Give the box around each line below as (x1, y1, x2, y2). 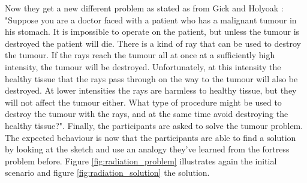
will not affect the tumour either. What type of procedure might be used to (5, 95, 282, 108)
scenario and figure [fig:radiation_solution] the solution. (5, 166, 210, 179)
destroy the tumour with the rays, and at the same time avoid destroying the (5, 107, 288, 120)
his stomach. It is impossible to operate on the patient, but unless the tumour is (5, 25, 300, 38)
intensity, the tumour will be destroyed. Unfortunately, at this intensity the (5, 60, 281, 73)
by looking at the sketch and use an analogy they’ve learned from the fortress (5, 143, 290, 155)
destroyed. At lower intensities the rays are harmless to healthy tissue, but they (5, 84, 297, 97)
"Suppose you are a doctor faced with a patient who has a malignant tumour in (5, 13, 297, 26)
